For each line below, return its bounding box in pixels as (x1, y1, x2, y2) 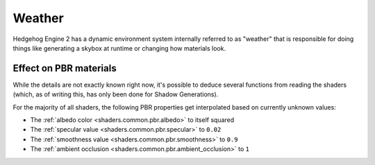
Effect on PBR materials (12, 62, 117, 74)
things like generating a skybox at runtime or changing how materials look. (12, 44, 226, 52)
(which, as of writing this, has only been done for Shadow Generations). (12, 90, 219, 98)
